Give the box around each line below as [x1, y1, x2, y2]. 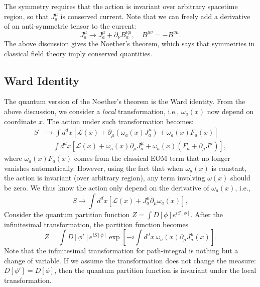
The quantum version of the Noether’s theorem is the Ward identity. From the [4, 96, 245, 107]
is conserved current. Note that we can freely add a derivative [60, 11, 250, 21]
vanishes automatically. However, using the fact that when [4, 162, 183, 173]
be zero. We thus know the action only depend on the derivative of [4, 182, 209, 193]
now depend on [207, 106, 254, 116]
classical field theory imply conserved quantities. [4, 48, 153, 58]
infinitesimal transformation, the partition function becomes [4, 219, 189, 229]
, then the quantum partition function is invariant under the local [54, 265, 256, 275]
